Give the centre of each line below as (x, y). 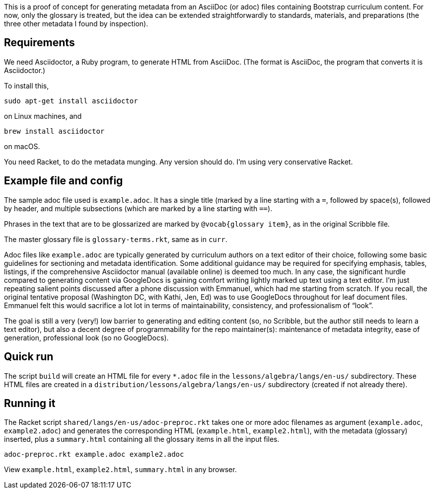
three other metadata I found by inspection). (76, 24)
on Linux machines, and (43, 116)
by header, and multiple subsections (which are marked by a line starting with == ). (138, 208)
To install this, (27, 85)
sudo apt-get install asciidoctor (71, 101)
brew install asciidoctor (54, 131)
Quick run (29, 357)
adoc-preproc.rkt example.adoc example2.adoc (94, 454)
